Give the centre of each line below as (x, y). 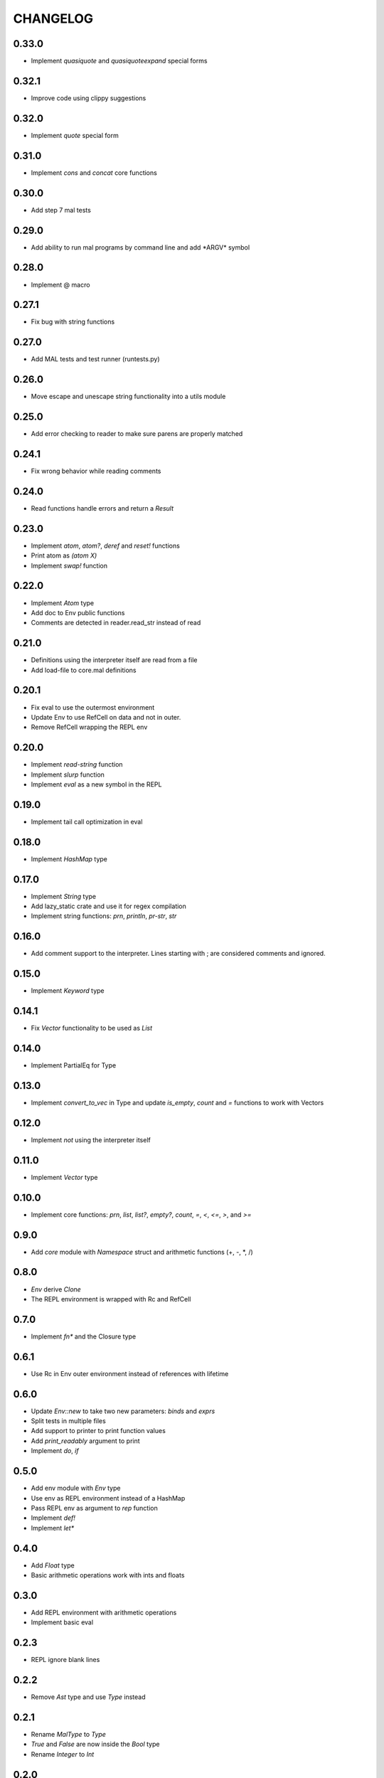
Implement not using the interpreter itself (91, 1140)
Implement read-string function (77, 765)
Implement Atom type (63, 603)
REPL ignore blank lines (65, 1660)
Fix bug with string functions (73, 322)
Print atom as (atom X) (64, 555)
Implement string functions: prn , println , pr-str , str (104, 916)
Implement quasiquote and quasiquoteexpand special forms (119, 61)
